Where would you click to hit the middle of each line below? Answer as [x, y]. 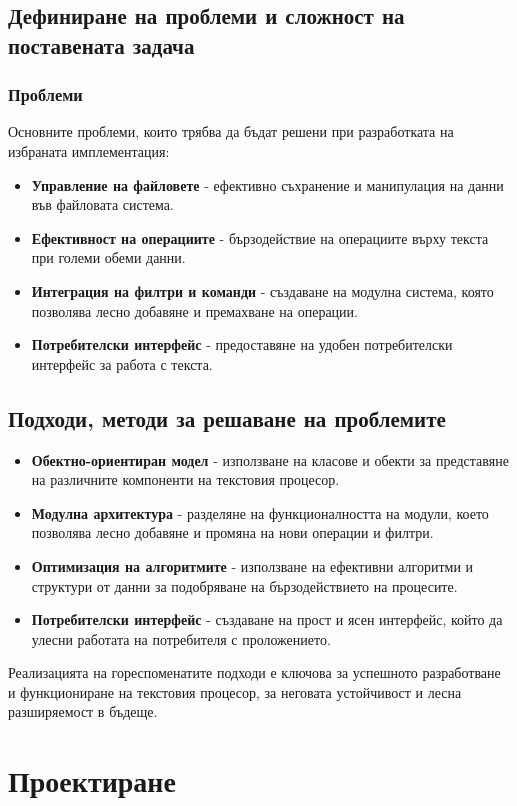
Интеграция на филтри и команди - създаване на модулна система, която [262, 290]
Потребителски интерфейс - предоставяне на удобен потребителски [242, 344]
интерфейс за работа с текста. [122, 363]
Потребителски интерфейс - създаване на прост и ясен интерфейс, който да [267, 619]
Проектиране [92, 780]
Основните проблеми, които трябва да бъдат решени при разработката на [231, 131]
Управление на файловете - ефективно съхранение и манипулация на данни [267, 184]
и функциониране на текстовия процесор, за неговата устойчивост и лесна [235, 691]
